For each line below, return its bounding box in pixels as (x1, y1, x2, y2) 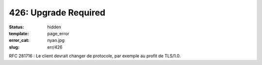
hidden (47, 24, 62, 30)
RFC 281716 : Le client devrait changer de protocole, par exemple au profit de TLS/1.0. (9, 53, 181, 59)
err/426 (47, 44, 63, 50)
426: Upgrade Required (9, 7, 106, 18)
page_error (47, 30, 70, 36)
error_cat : (9, 38, 30, 43)
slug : (9, 44, 19, 50)
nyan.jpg (47, 38, 65, 43)
